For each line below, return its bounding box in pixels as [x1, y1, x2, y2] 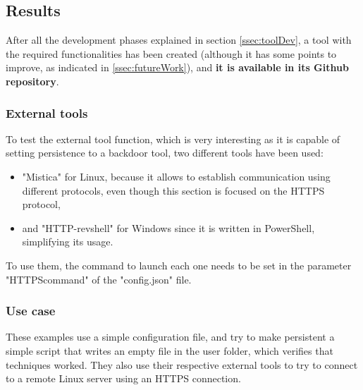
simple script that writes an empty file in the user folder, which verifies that [6, 343, 333, 358]
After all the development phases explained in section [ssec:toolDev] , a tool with [6, 32, 352, 47]
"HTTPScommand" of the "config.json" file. [6, 272, 192, 286]
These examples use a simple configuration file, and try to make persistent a [6, 329, 335, 344]
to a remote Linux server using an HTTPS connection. [6, 371, 241, 386]
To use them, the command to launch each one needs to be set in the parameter [6, 257, 352, 272]
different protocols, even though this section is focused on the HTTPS [22, 183, 325, 197]
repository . [6, 73, 59, 88]
